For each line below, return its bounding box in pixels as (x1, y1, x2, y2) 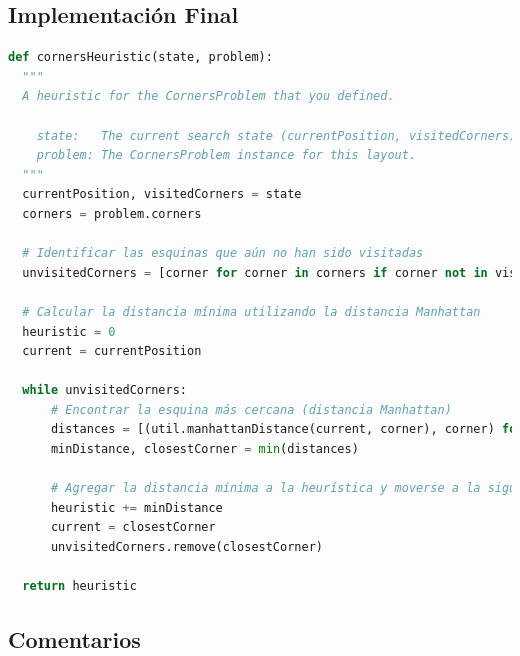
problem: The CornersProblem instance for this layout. (36, 148, 417, 163)
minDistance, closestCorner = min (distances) (50, 442, 359, 457)
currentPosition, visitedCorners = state (22, 187, 302, 202)
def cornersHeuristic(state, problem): (8, 50, 273, 65)
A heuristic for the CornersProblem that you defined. (22, 89, 395, 104)
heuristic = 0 (22, 324, 116, 339)
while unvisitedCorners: (22, 383, 187, 398)
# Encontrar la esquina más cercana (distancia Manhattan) (50, 402, 452, 417)
